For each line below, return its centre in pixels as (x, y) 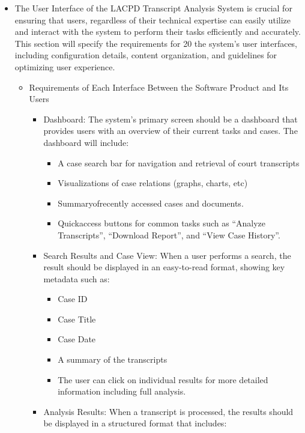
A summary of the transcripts (113, 359)
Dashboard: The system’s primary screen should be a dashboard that (171, 119)
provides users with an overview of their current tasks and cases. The (171, 131)
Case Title (77, 319)
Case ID (73, 299)
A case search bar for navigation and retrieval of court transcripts (179, 162)
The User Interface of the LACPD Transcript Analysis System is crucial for (153, 8)
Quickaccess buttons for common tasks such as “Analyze (162, 223)
